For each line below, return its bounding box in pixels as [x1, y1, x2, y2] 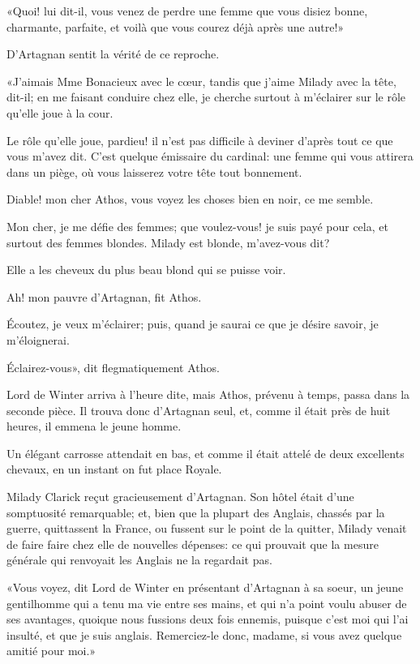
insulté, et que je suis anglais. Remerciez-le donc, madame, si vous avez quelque [6, 626, 402, 643]
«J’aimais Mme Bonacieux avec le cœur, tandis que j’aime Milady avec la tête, [6, 72, 396, 89]
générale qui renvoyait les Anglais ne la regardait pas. [6, 551, 272, 568]
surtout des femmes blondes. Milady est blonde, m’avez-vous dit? [6, 233, 330, 251]
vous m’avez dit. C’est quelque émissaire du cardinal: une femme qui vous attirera [6, 148, 414, 165]
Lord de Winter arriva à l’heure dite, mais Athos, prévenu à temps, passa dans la [6, 386, 410, 403]
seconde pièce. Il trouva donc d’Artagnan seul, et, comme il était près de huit [6, 401, 391, 418]
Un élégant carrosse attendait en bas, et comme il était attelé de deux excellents [6, 444, 405, 461]
